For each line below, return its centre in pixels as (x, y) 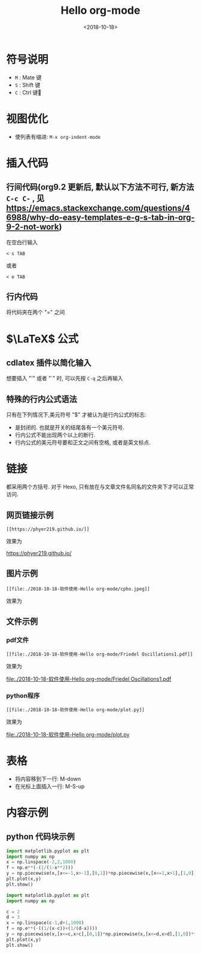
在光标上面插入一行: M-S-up (50, 786)
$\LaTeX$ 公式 (42, 339)
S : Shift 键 (28, 85)
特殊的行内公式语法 (42, 399)
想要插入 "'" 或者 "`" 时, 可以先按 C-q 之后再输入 (65, 378)
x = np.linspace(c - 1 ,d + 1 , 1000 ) (45, 923)
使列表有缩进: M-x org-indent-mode (57, 136)
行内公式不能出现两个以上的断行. (55, 435)
